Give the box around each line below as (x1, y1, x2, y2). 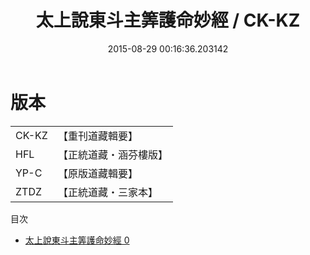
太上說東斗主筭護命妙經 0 (24, 234, 130, 246)
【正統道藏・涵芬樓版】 (57, 147, 168, 161)
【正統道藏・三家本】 (57, 185, 158, 199)
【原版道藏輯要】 (57, 166, 138, 180)
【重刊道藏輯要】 (57, 129, 138, 143)
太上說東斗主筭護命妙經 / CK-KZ (35, 9, 301, 32)
